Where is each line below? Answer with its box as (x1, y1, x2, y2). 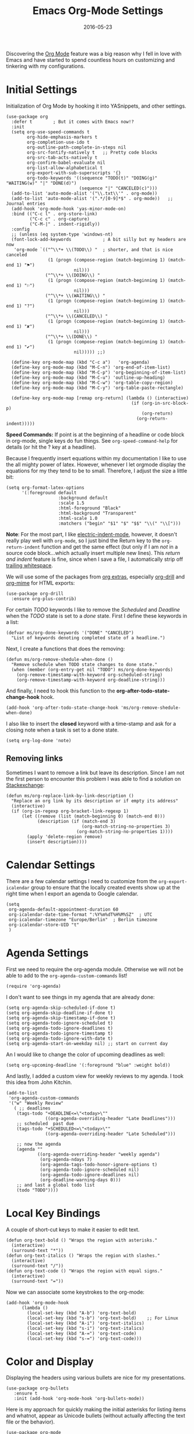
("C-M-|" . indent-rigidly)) (29, 221, 100, 227)
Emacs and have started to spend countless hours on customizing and (6, 56, 175, 63)
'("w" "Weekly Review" (8, 1100, 64, 1106)
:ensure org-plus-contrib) (11, 595, 77, 602)
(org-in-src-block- (142, 400, 189, 406)
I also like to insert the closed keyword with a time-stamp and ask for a (6, 720, 177, 727)
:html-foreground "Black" (58, 505, 121, 511)
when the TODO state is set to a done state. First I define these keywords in (6, 612, 188, 619)
